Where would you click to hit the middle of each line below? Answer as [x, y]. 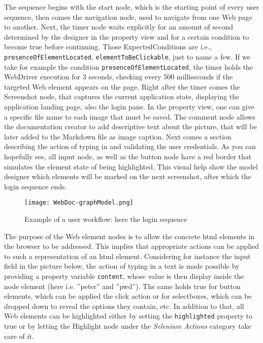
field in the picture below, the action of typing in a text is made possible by [122, 266]
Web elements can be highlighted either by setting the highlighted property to [128, 316]
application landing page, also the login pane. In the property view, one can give [129, 107]
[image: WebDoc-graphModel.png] [79, 203]
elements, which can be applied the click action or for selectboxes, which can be [128, 296]
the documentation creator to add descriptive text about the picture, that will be [130, 126]
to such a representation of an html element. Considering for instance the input [127, 256]
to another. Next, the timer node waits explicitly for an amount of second [119, 27]
